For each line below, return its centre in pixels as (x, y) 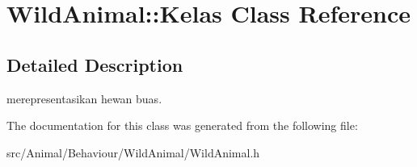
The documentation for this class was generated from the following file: (182, 125)
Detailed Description (95, 64)
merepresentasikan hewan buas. (84, 98)
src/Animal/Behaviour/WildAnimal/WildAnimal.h (133, 152)
